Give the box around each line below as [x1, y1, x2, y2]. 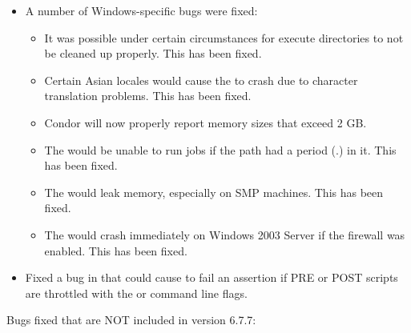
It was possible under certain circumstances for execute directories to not [44, 29, 404, 46]
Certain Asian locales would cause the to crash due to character [44, 71, 358, 88]
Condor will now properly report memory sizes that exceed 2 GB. [44, 114, 367, 130]
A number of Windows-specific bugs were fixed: [25, 2, 258, 18]
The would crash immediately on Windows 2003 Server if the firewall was [44, 226, 405, 243]
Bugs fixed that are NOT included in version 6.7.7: [6, 311, 256, 328]
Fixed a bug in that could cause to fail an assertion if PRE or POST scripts [25, 269, 398, 286]
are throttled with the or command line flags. [25, 284, 248, 301]
